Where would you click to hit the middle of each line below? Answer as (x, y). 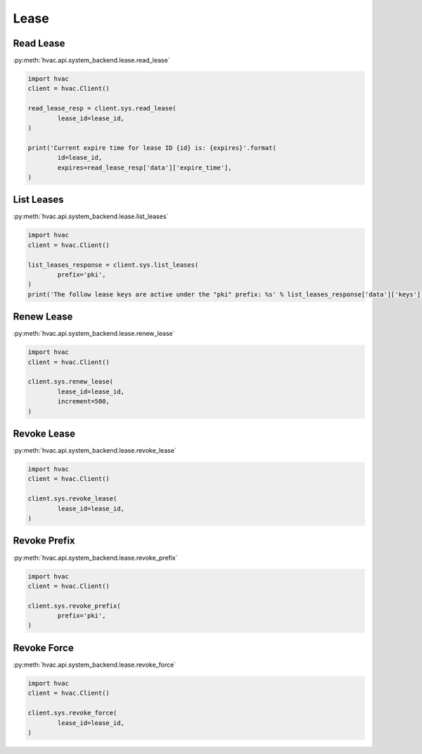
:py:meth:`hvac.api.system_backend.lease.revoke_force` (94, 665)
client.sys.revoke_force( (72, 713)
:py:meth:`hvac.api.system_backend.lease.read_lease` (91, 61)
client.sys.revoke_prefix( (74, 606)
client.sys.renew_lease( (71, 382)
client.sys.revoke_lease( (72, 499)
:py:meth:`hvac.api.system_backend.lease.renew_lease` (94, 334)
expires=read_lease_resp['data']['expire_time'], (145, 168)
